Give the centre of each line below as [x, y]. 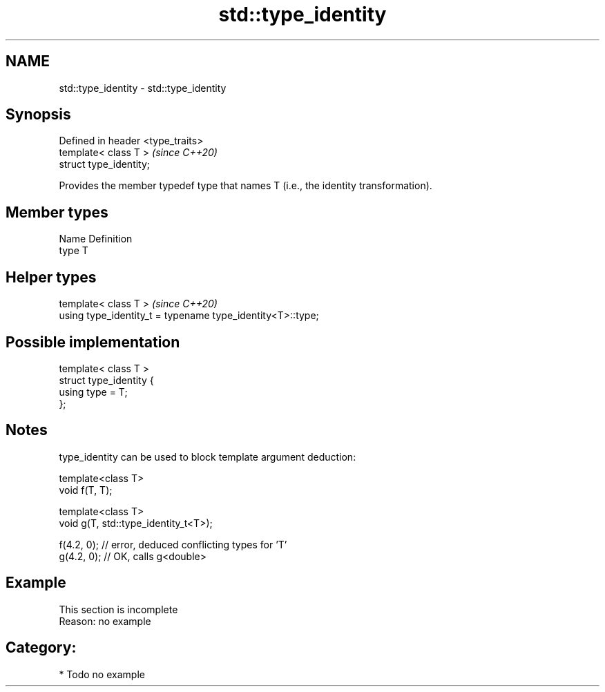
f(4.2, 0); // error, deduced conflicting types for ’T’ [173, 544]
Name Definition [96, 239]
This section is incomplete [118, 609]
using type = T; [93, 392]
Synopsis [38, 115]
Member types [57, 212]
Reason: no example [105, 621]
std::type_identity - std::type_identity [143, 88]
